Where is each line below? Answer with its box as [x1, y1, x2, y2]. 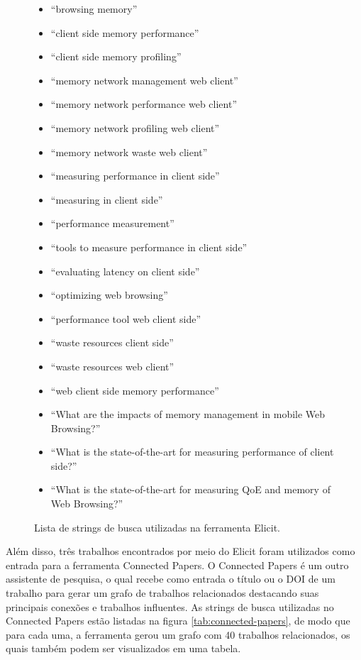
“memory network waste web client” [50, 144, 208, 159]
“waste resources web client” [50, 358, 174, 373]
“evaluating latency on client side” [50, 263, 200, 278]
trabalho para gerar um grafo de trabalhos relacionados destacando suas [6, 585, 319, 600]
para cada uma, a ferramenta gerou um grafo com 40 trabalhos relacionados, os [6, 627, 350, 642]
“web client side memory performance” [50, 383, 219, 397]
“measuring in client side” [50, 192, 163, 207]
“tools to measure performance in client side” [50, 239, 248, 254]
